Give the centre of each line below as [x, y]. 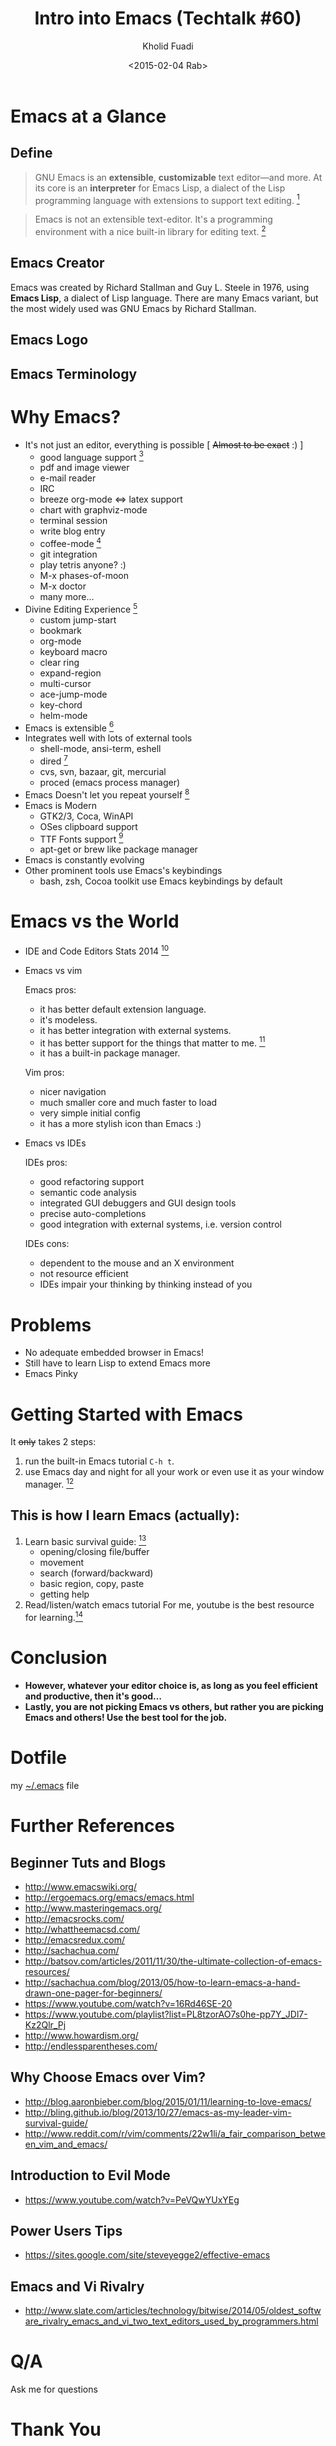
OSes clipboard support [88, 826]
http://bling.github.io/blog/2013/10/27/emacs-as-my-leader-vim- [158, 2112]
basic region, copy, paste [92, 1584]
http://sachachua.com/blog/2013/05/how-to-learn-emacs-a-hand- [162, 1982]
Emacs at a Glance [88, 116]
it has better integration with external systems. [135, 1030]
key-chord [61, 704]
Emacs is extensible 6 [69, 727]
